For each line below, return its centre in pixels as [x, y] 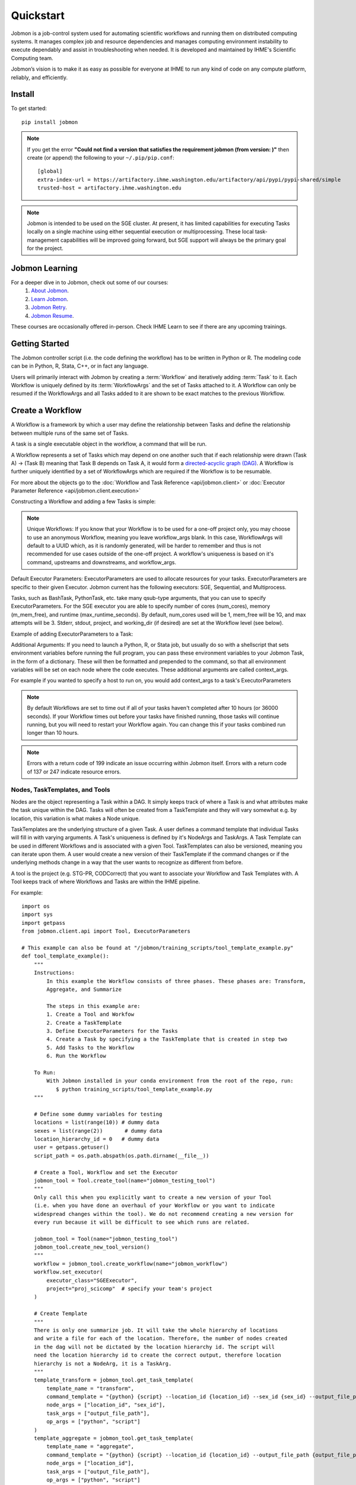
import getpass [44, 923]
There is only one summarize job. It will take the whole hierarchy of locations [156, 1330]
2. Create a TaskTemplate [84, 1023]
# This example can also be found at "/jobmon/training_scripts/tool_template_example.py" [158, 948]
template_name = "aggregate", [90, 1447]
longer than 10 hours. [53, 733]
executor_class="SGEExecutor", [92, 1280]
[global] [50, 171]
